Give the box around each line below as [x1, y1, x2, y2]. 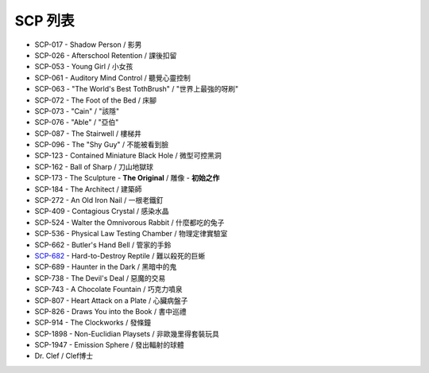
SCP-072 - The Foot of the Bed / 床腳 [34, 95, 157, 105]
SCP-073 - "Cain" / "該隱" [34, 106, 119, 115]
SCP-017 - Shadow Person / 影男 [34, 40, 142, 49]
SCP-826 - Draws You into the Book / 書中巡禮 [34, 306, 187, 316]
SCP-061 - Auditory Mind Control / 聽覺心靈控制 [34, 72, 191, 83]
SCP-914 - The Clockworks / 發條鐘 [34, 318, 151, 328]
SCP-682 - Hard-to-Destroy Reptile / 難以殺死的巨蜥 [34, 251, 206, 260]
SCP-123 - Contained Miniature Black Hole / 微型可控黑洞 [34, 151, 222, 161]
